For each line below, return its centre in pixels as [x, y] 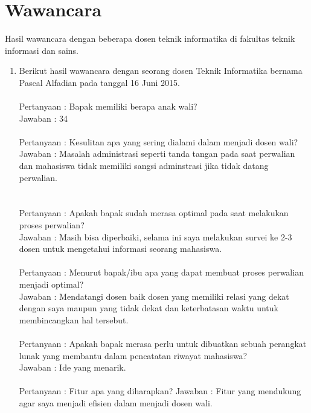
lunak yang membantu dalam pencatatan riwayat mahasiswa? [133, 355]
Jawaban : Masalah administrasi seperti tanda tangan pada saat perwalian [157, 154]
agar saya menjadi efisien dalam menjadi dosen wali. [116, 402]
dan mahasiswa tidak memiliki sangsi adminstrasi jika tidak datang [144, 166]
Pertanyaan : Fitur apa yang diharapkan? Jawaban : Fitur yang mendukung [160, 391]
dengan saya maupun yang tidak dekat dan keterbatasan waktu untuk [149, 308]
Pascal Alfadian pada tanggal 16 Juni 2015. [99, 82]
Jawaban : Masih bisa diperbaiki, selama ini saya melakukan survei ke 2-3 [155, 236]
